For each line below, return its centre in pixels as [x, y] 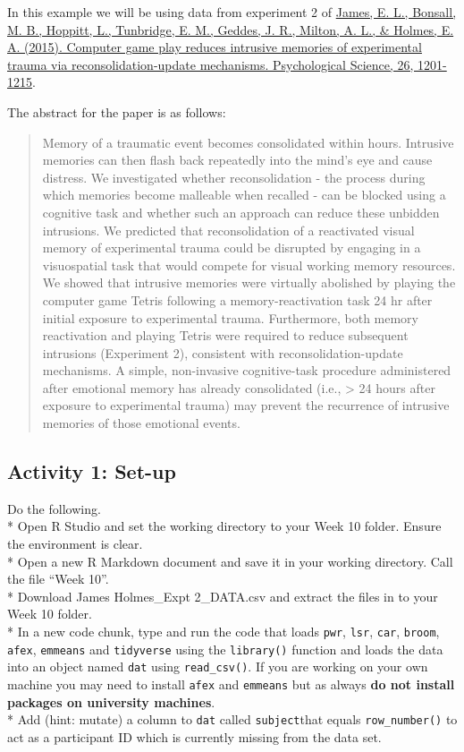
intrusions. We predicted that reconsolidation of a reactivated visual [228, 230]
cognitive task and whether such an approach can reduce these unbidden [241, 212]
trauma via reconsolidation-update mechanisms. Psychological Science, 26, [211, 64]
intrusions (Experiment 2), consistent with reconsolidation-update [223, 352]
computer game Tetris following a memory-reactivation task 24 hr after [237, 299]
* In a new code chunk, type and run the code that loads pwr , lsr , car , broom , [224, 632]
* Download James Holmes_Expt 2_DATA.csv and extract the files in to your [223, 596]
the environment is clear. [75, 544]
